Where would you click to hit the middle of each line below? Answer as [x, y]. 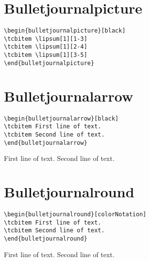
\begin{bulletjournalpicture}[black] [65, 31]
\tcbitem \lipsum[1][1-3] [46, 39]
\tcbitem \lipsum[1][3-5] [46, 55]
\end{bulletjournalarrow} [46, 143]
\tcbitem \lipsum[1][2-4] [46, 47]
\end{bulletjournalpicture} [49, 63]
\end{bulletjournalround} [46, 238]
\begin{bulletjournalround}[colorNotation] [75, 214]
